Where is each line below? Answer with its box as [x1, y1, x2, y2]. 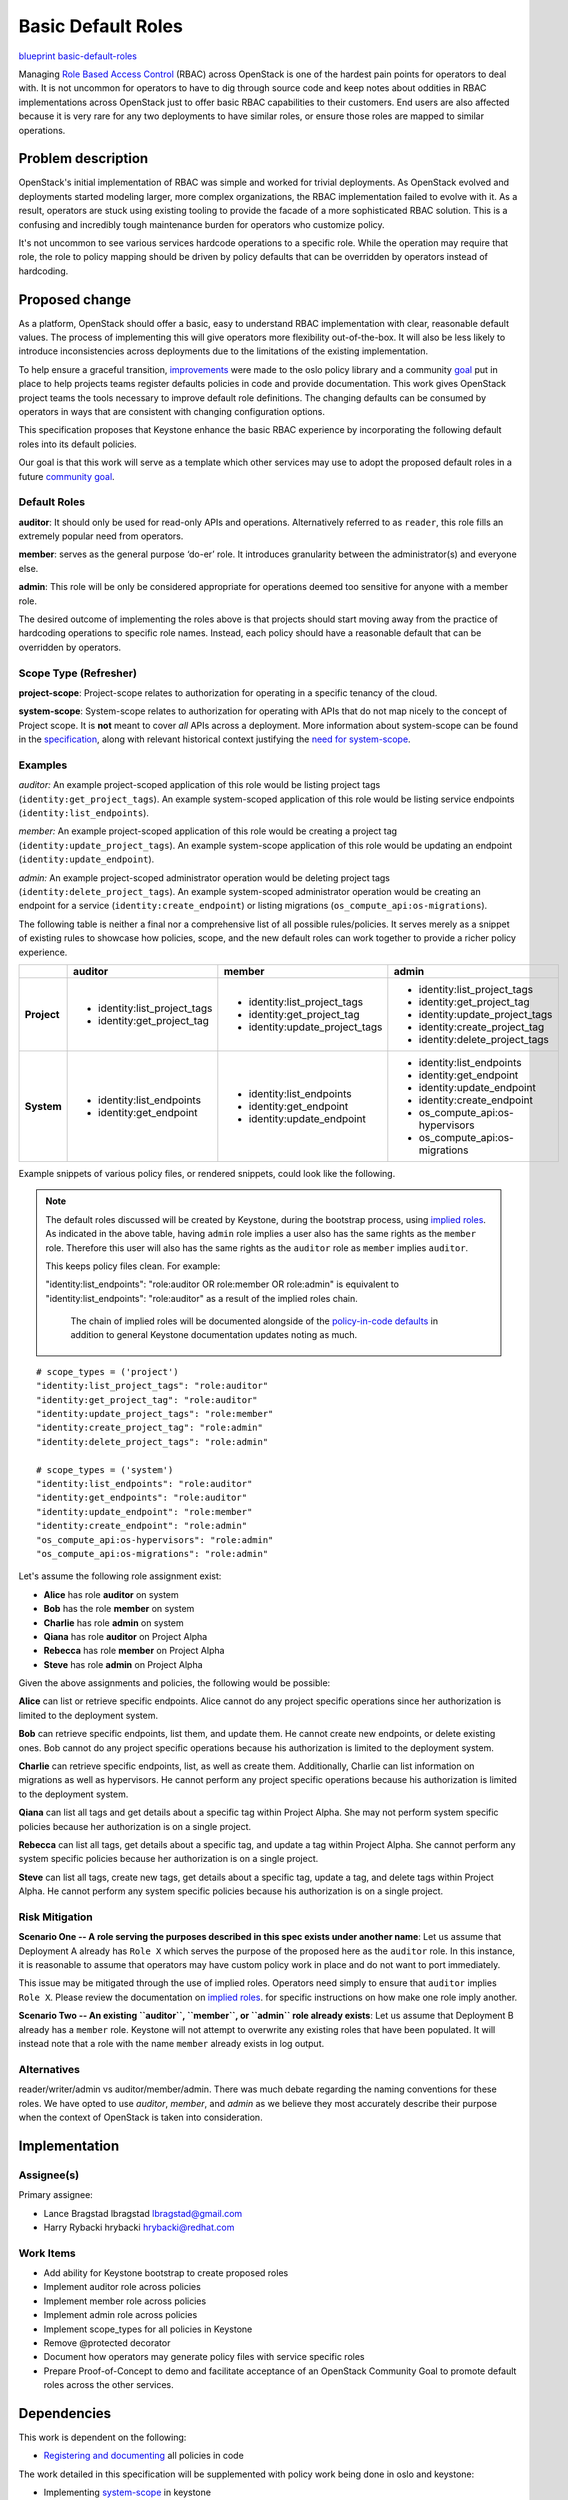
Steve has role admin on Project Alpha [43, 1658, 204, 1670]
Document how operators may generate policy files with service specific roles [43, 2351, 365, 2363]
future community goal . [18, 470, 115, 482]
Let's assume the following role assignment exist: [18, 1570, 222, 1582]
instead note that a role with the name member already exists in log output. [18, 2038, 325, 2050]
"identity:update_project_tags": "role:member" [36, 1408, 274, 1420]
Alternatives [18, 2062, 80, 2076]
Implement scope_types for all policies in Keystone [43, 2323, 253, 2335]
